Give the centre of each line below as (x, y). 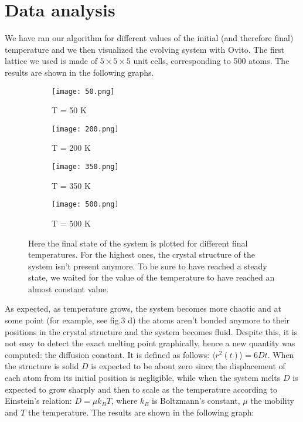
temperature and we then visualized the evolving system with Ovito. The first (145, 49)
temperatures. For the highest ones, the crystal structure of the (142, 254)
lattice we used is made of (51, 61)
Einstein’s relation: (38, 401)
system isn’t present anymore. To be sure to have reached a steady (148, 266)
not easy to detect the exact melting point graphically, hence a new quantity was (150, 343)
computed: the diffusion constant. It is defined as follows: (107, 354)
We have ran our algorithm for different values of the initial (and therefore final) (149, 38)
